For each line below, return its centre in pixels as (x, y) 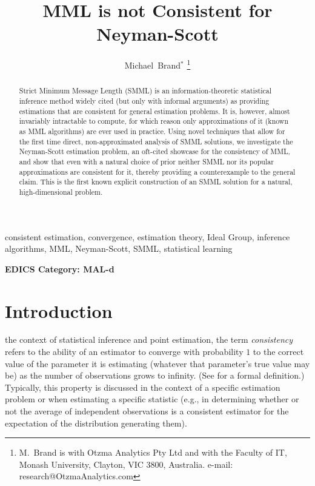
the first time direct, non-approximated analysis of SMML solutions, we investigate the (156, 141)
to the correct (278, 352)
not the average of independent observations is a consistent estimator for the (147, 411)
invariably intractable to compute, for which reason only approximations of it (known (154, 121)
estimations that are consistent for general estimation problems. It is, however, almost (154, 111)
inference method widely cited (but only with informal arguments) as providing (144, 101)
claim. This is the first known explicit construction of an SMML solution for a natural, (156, 182)
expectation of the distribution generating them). (96, 423)
